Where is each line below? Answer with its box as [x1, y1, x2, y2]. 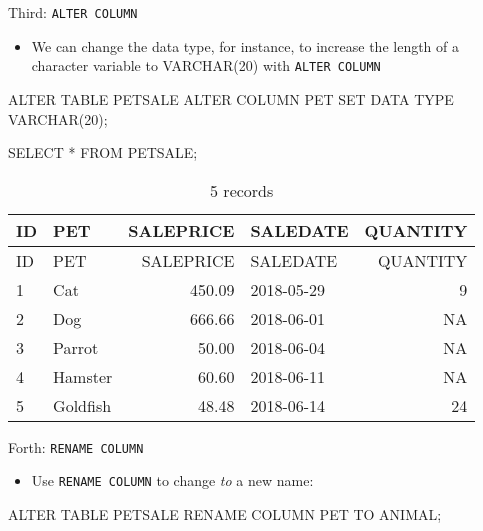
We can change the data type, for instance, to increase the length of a [31, 35, 460, 56]
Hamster [53, 364, 113, 388]
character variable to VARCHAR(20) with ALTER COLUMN [31, 55, 381, 76]
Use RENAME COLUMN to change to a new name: [31, 470, 314, 491]
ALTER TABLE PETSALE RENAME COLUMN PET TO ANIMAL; [8, 504, 442, 524]
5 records [210, 178, 274, 202]
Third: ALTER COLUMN [8, 2, 138, 22]
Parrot [53, 335, 99, 359]
